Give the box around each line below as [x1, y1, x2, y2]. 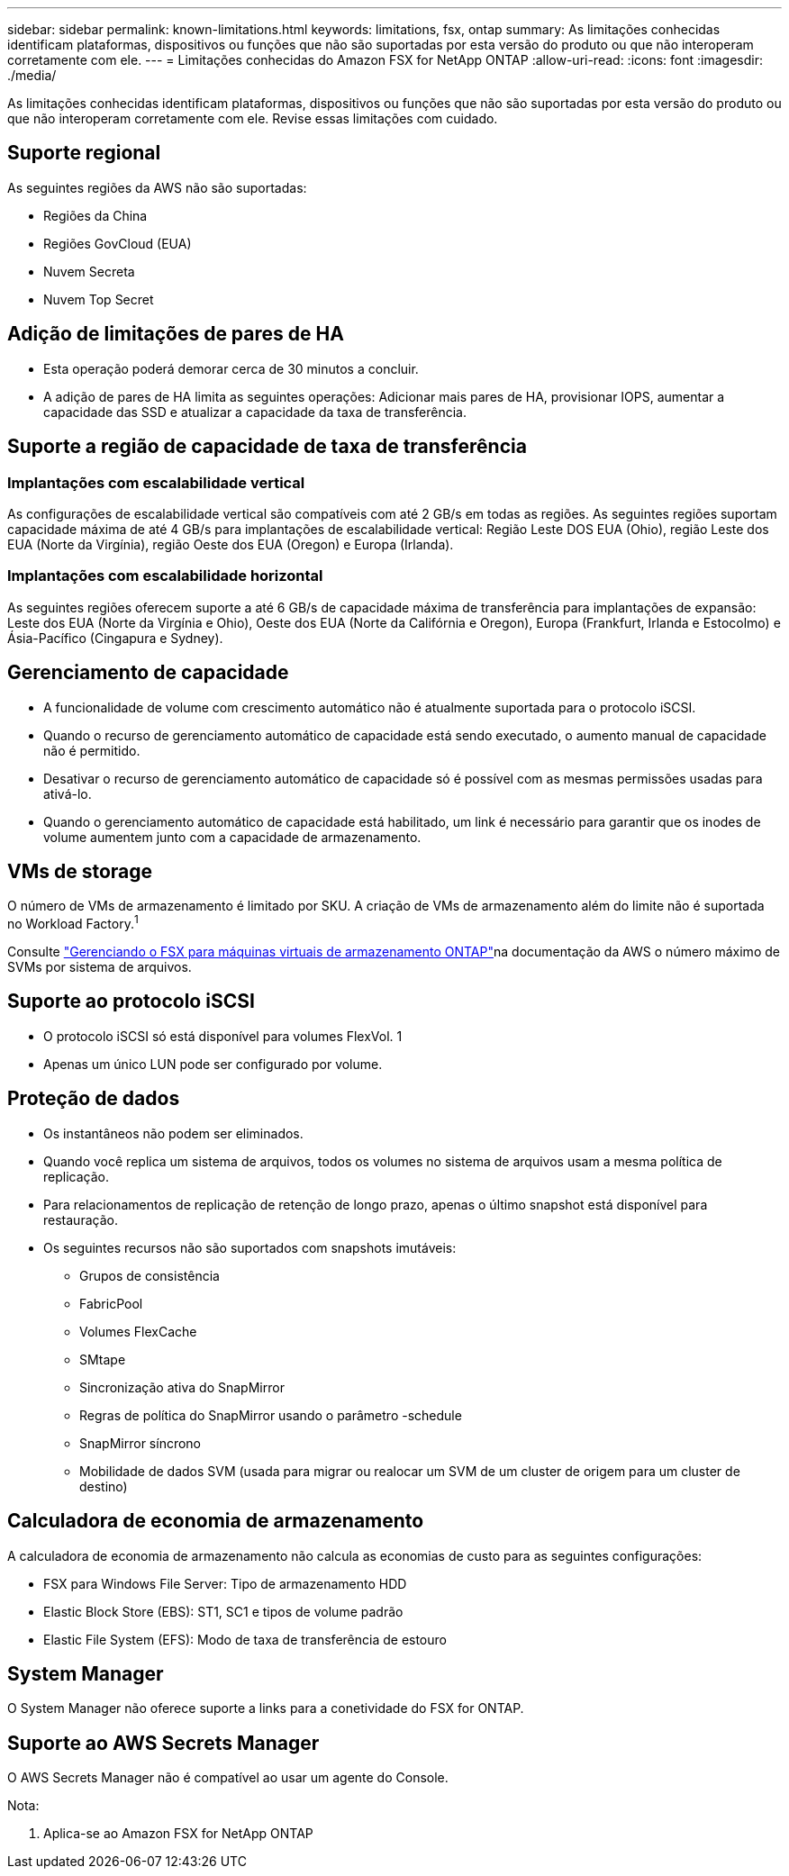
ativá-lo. [43, 785, 92, 802]
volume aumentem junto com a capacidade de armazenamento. [43, 829, 422, 845]
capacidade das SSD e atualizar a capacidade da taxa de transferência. [43, 403, 467, 420]
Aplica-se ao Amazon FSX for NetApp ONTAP [43, 1826, 313, 1842]
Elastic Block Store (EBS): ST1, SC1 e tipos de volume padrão [43, 1603, 404, 1619]
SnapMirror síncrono [79, 1435, 202, 1451]
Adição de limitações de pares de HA [7, 322, 344, 346]
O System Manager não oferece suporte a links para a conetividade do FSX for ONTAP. [7, 1700, 524, 1717]
